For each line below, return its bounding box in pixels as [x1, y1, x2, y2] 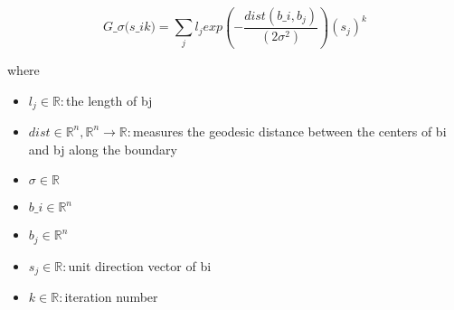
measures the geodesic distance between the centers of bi [133, 121, 447, 140]
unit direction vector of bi [68, 256, 212, 275]
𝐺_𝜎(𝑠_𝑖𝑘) [103, 21, 156, 34]
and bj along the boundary [28, 139, 178, 158]
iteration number [64, 287, 158, 306]
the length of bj [66, 90, 153, 109]
